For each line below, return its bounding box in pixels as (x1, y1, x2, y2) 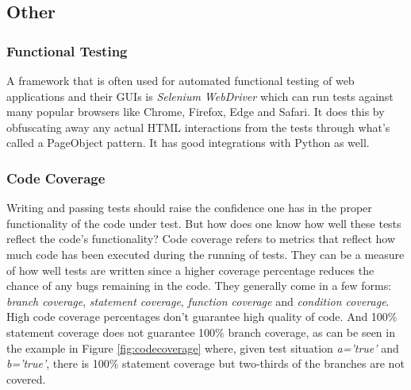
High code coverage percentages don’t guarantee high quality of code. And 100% (6, 308, 398, 325)
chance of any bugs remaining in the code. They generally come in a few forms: (6, 277, 392, 294)
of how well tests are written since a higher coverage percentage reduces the (6, 261, 375, 278)
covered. (6, 370, 46, 387)
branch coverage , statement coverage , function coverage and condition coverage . (6, 292, 390, 309)
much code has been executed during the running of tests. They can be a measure (6, 245, 405, 262)
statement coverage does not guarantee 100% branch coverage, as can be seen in (6, 323, 395, 340)
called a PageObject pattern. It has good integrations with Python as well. (6, 134, 370, 151)
